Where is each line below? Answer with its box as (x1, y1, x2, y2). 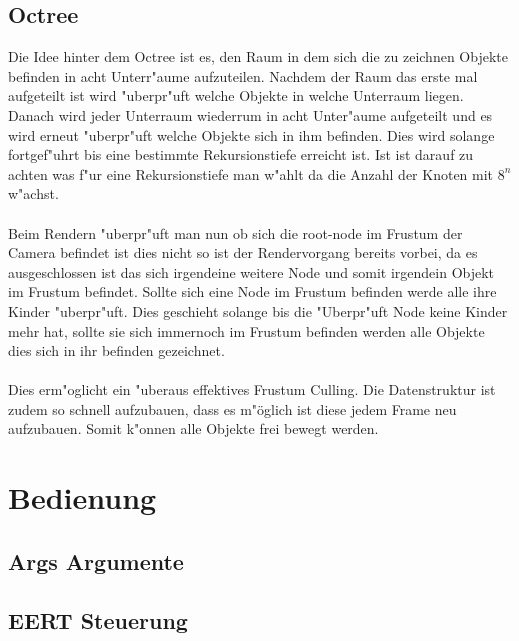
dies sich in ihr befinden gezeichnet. (8, 340, 225, 361)
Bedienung (8, 477, 157, 518)
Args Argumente (8, 545, 184, 576)
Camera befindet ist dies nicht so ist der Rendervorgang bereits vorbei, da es (8, 242, 478, 263)
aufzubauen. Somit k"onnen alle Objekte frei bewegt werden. (8, 418, 379, 439)
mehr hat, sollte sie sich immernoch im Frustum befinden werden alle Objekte (8, 320, 485, 341)
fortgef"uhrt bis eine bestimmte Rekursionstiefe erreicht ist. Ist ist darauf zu (8, 144, 474, 165)
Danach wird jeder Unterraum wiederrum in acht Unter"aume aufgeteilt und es (8, 104, 493, 125)
